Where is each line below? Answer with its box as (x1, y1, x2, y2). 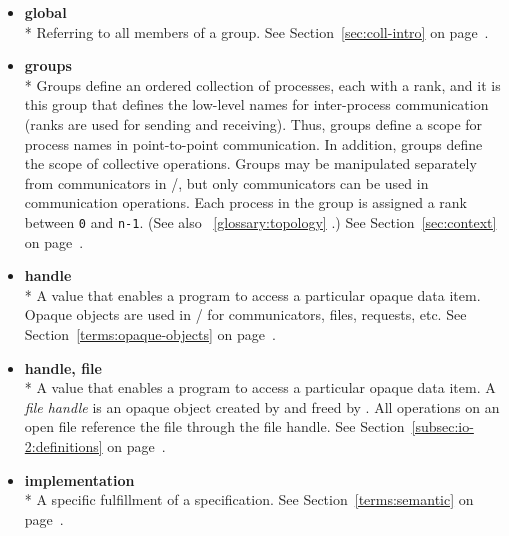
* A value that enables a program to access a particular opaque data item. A (24, 377, 496, 398)
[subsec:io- (411, 416, 474, 437)
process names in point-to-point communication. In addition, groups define (24, 133, 483, 154)
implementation (24, 469, 135, 490)
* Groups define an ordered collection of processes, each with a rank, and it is (24, 74, 501, 95)
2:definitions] (24, 435, 103, 456)
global (24, 2, 67, 22)
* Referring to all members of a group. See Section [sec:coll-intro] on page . (24, 21, 489, 42)
